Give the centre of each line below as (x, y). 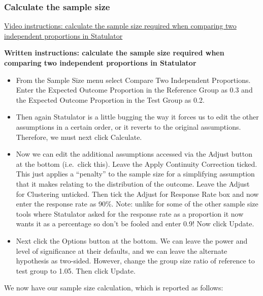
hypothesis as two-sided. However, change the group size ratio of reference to (135, 261)
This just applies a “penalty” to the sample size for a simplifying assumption (135, 174)
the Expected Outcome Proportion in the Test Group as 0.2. (110, 99)
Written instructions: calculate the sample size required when (114, 53)
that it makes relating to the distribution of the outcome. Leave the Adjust (133, 183)
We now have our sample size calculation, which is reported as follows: (114, 288)
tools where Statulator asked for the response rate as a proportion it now (130, 213)
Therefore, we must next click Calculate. (79, 137)
